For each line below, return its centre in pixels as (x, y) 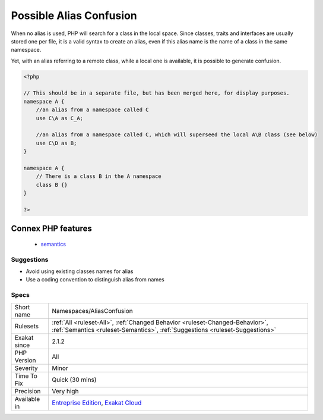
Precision (28, 391)
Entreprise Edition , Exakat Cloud (96, 403)
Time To (26, 376)
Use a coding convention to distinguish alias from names (95, 280)
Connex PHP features (51, 229)
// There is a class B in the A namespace (99, 176)
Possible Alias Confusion (74, 15)
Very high (65, 391)
